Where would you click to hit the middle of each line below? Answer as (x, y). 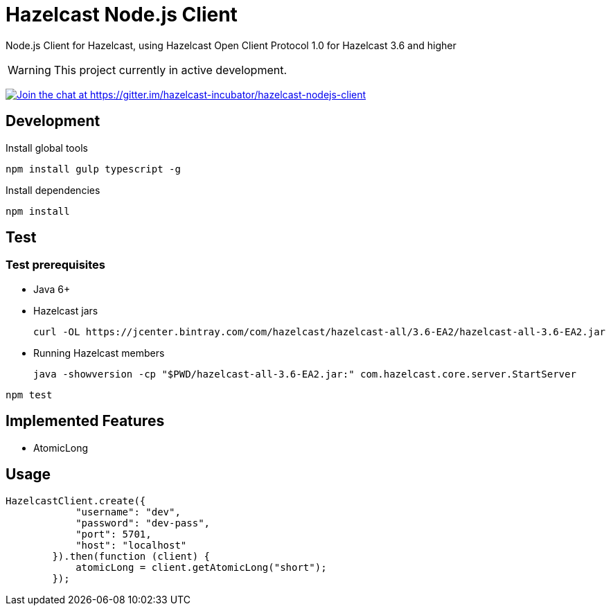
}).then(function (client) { (131, 556)
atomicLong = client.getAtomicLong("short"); (201, 567)
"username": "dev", (128, 512)
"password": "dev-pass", (143, 523)
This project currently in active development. (170, 70)
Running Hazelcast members (99, 353)
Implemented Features (85, 421)
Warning (29, 70)
